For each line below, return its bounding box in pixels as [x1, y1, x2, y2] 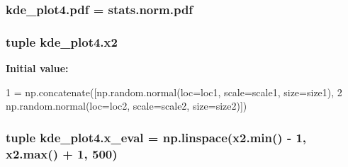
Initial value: [6, 61, 69, 76]
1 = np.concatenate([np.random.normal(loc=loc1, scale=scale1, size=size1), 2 [6, 84, 342, 99]
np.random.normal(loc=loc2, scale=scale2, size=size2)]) [6, 98, 247, 113]
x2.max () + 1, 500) [6, 144, 118, 162]
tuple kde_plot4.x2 [6, 33, 118, 50]
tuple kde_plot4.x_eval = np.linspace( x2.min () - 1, [6, 128, 307, 146]
